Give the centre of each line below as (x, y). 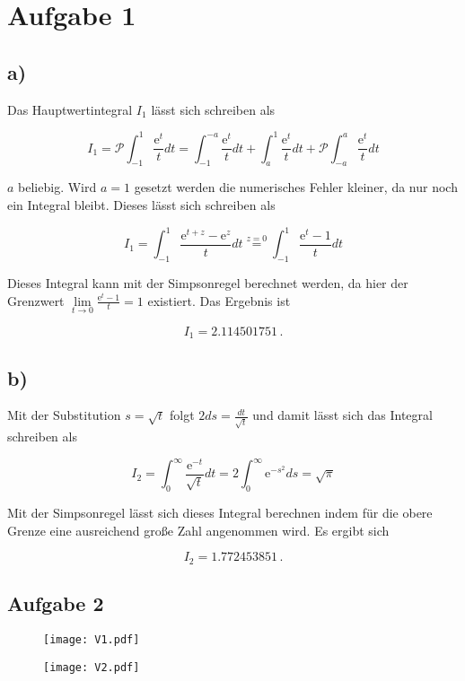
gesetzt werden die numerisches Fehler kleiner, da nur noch (296, 187)
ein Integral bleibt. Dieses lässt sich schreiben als (141, 205)
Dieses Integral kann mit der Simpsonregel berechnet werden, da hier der (208, 282)
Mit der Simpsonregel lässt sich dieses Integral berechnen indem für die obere (220, 513)
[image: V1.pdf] (92, 639)
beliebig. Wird (57, 187)
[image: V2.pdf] (92, 667)
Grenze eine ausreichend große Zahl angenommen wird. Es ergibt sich (198, 530)
